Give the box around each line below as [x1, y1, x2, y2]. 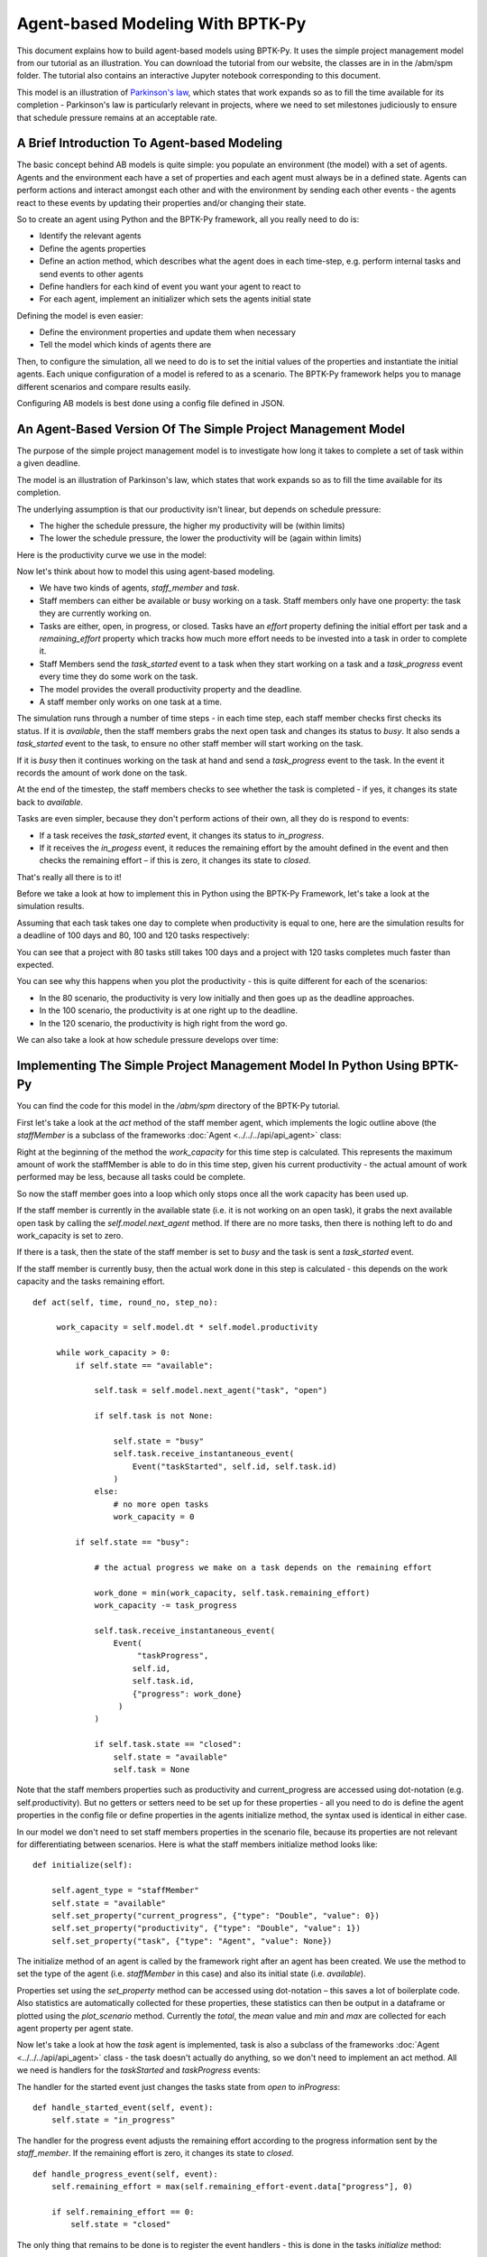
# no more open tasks [113, 1499, 209, 1509]
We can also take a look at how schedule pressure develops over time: [16, 1034, 279, 1045]
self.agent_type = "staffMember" [51, 1885, 200, 1896]
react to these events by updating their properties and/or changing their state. [16, 197, 307, 208]
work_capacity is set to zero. [16, 1230, 124, 1240]
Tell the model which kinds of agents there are [39, 339, 212, 350]
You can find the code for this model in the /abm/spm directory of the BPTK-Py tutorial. [16, 1101, 341, 1111]
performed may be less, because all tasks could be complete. [16, 1172, 246, 1183]
